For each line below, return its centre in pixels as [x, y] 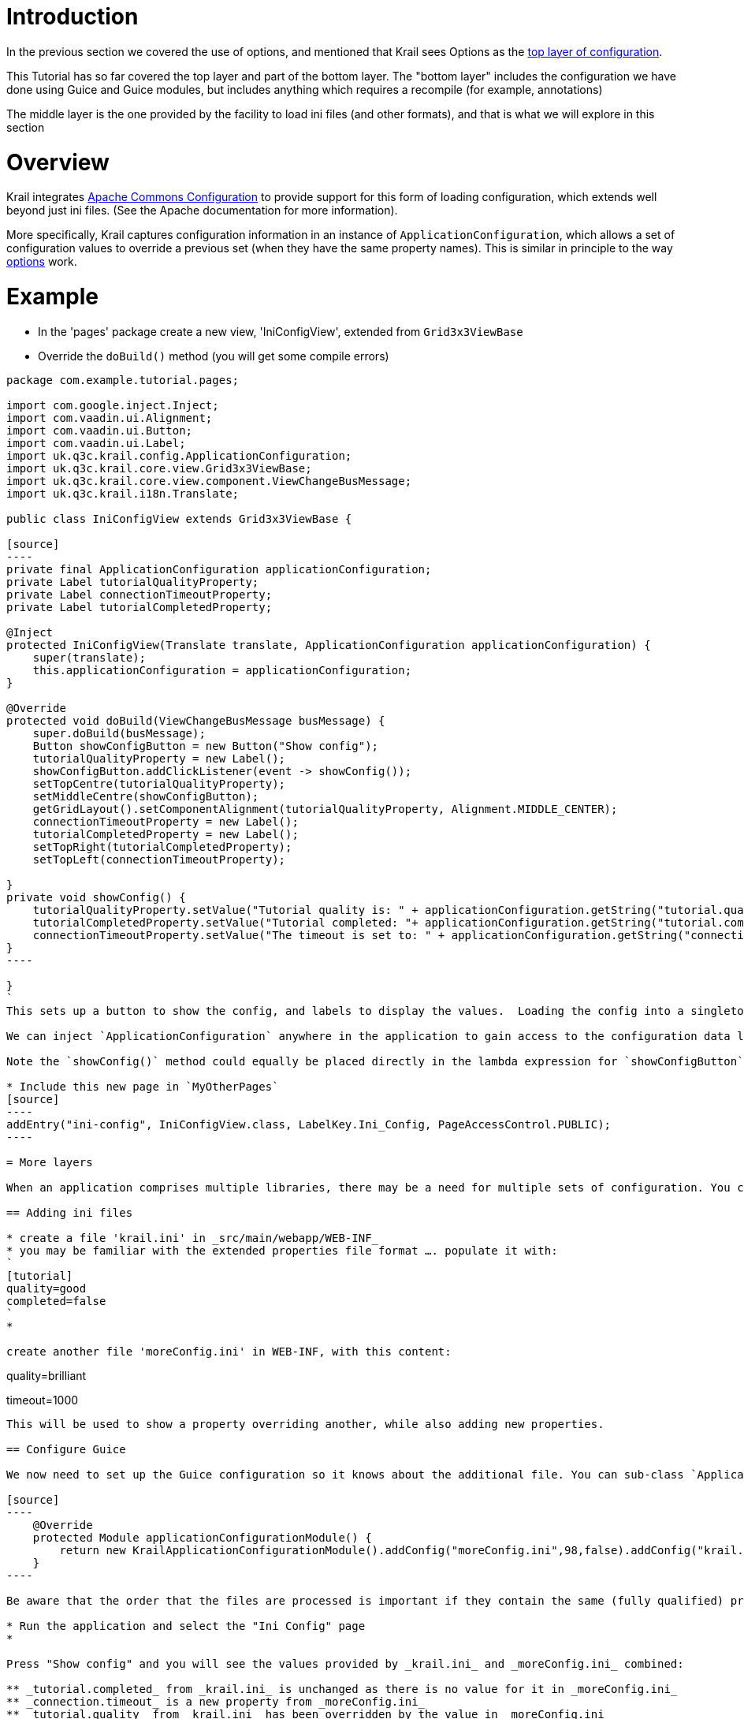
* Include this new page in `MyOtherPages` [143, 1086]
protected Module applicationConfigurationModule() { [202, 1537]
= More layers [50, 1162]
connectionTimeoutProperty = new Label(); [166, 821]
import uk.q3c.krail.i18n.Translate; [123, 493]
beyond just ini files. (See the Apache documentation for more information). [202, 211]
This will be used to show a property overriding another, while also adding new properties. [305, 1424]
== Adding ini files [70, 1212]
